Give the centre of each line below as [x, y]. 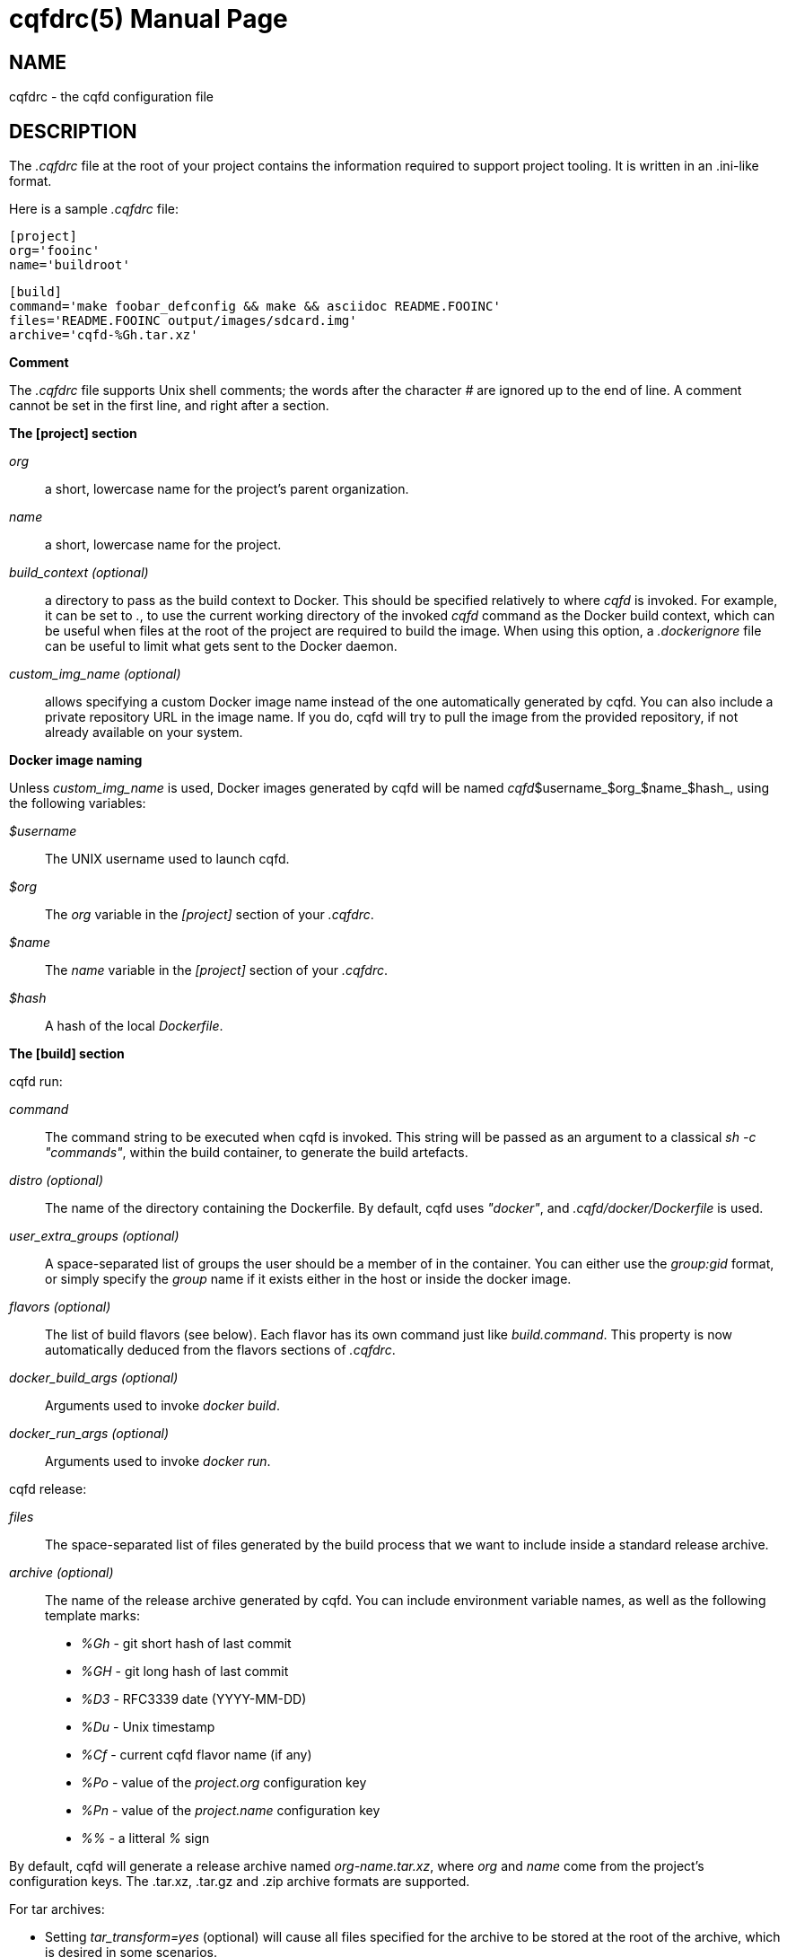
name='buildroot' [70, 265]
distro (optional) [57, 1180]
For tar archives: [57, 1909]
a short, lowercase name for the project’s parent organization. [227, 489]
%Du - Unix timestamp [148, 1727]
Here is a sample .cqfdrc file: [94, 209]
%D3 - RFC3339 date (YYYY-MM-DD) [194, 1699]
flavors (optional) [60, 1307]
